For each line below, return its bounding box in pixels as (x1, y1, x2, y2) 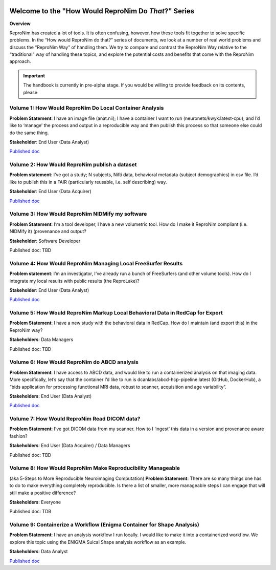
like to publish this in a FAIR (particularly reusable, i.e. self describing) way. (9, 179, 167, 185)
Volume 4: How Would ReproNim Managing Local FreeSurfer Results (9, 260, 183, 267)
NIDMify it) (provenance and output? (9, 228, 87, 235)
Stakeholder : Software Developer (9, 238, 81, 244)
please (23, 89, 38, 95)
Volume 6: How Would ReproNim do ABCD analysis (9, 358, 139, 366)
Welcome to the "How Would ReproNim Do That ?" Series (9, 7, 195, 15)
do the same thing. (9, 130, 49, 136)
